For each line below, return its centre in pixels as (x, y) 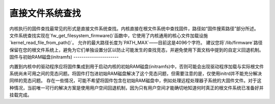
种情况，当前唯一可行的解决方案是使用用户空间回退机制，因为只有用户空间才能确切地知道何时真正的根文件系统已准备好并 (136, 88)
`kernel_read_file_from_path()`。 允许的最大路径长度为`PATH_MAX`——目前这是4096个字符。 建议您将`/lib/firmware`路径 (136, 43)
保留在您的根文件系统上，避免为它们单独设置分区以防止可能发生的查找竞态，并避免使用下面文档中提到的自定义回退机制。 (136, 50)
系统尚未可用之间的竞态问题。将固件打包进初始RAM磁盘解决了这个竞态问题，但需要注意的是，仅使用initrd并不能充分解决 (136, 73)
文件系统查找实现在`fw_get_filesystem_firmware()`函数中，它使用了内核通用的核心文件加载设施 (109, 35)
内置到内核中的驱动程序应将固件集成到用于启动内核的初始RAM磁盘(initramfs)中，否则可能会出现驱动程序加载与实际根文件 (137, 66)
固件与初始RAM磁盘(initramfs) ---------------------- (64, 57)
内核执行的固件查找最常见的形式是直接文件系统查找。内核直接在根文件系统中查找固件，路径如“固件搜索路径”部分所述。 (134, 29)
